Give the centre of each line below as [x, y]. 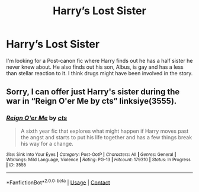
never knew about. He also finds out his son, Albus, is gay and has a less [95, 67]
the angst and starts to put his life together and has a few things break [106, 137]
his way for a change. [47, 143]
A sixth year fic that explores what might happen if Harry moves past [105, 131]
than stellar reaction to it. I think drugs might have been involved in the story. [99, 73]
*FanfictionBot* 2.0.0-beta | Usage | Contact [58, 182]
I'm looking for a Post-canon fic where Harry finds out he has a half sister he [99, 60]
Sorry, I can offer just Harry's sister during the [93, 92]
